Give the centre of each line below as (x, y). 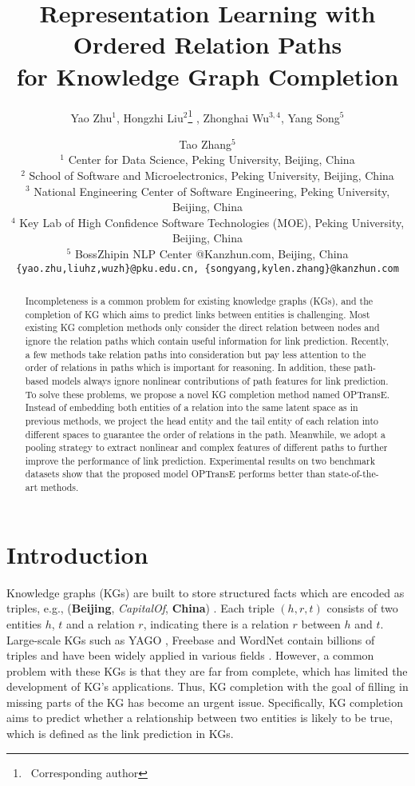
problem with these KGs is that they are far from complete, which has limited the (207, 670)
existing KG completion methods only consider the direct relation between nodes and (202, 327)
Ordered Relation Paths (207, 44)
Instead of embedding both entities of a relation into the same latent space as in (192, 407)
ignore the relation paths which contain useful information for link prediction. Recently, (207, 340)
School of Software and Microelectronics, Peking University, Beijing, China (211, 175)
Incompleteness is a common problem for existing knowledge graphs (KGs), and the (199, 300)
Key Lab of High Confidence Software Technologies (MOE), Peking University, (212, 222)
